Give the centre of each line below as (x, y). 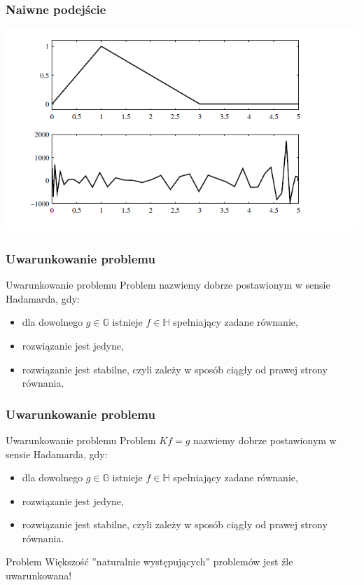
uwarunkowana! (39, 576)
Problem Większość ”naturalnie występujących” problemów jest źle (149, 562)
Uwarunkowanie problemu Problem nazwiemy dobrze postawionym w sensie (168, 285)
